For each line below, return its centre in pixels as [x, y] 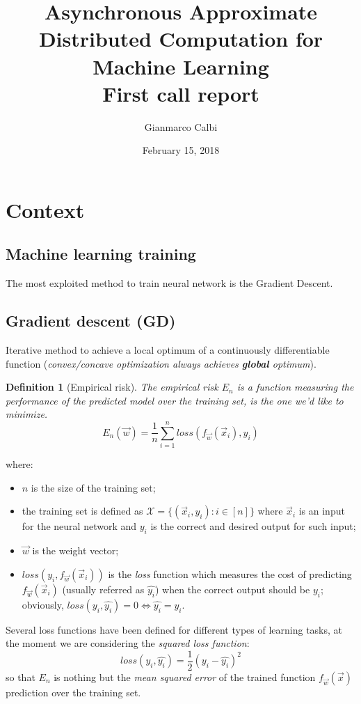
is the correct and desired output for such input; [253, 526]
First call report [181, 93]
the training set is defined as [82, 511]
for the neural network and [79, 526]
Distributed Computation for [181, 39]
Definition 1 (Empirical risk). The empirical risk [112, 387]
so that [21, 676]
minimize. [27, 414]
